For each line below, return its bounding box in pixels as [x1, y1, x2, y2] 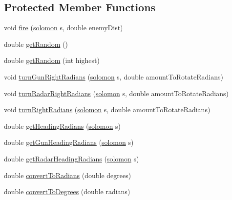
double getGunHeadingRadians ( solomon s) [4, 137, 134, 147]
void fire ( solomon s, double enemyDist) [4, 22, 123, 33]
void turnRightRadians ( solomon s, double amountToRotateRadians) [4, 104, 211, 115]
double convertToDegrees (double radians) [4, 186, 130, 197]
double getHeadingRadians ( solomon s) [4, 120, 121, 131]
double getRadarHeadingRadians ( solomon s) [4, 153, 139, 163]
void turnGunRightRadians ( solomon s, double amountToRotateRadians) [4, 71, 223, 81]
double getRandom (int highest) [4, 55, 100, 65]
